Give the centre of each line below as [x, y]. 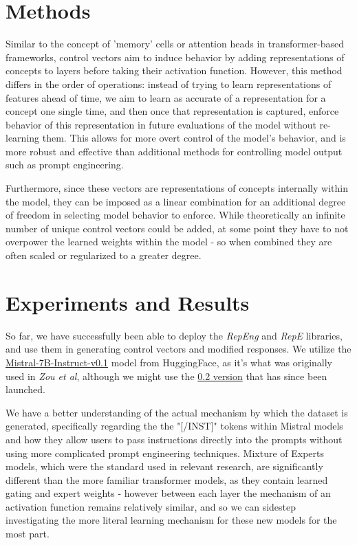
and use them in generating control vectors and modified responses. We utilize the [178, 349]
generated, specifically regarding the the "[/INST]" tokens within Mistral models [174, 426]
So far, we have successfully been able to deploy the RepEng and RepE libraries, [174, 335]
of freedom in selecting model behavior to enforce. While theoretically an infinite [175, 215]
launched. [25, 389]
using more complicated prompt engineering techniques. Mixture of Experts [165, 453]
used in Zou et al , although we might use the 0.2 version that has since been [166, 376]
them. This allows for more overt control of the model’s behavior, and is [194, 138]
